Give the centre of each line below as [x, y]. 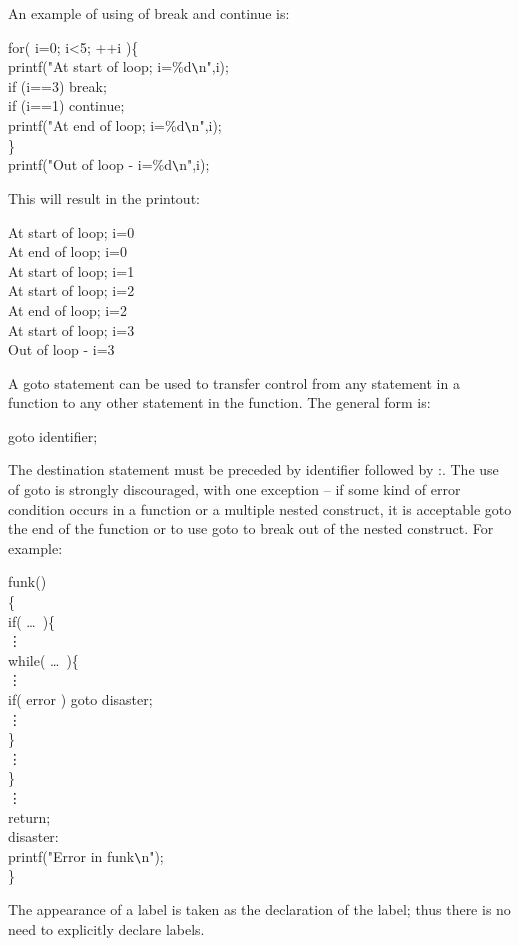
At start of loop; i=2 [71, 290]
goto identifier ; [53, 435]
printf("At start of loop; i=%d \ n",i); [118, 66]
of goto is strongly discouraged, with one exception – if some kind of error [234, 489]
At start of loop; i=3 [71, 329]
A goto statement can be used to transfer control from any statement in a [234, 382]
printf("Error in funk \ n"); [86, 855]
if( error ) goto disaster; [80, 699]
